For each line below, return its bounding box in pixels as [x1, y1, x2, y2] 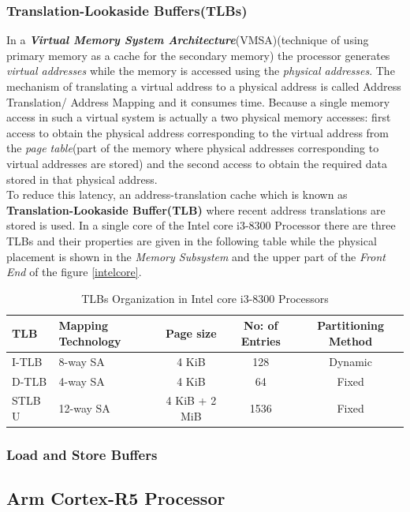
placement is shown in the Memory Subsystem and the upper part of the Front [6, 248, 386, 264]
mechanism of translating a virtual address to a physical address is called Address [6, 78, 401, 94]
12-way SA [58, 400, 110, 417]
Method [328, 332, 373, 349]
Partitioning [317, 317, 385, 334]
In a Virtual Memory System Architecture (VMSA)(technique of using [6, 32, 369, 48]
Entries [240, 332, 281, 349]
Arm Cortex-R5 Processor [6, 486, 225, 510]
